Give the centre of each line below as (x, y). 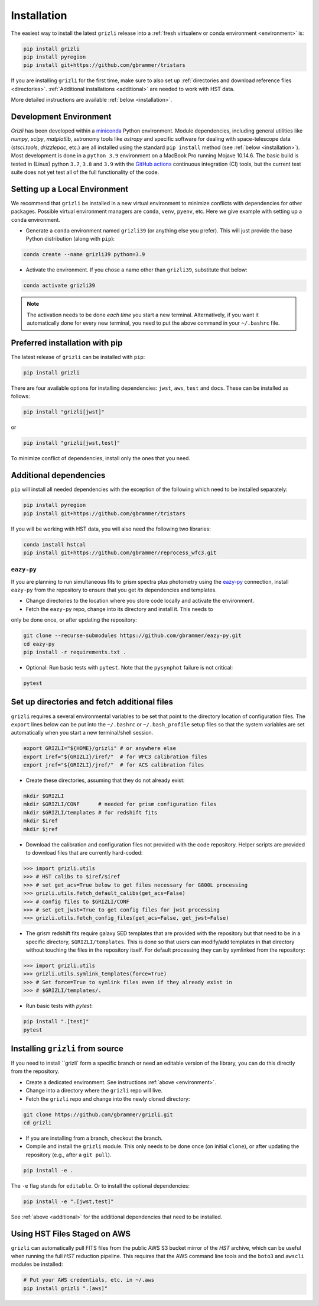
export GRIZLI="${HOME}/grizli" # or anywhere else (100, 749)
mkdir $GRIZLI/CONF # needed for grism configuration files (120, 804)
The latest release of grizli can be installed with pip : (78, 357)
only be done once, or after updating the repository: (74, 620)
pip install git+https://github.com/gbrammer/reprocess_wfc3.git (120, 552)
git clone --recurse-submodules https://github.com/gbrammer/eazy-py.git (132, 636)
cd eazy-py (39, 644)
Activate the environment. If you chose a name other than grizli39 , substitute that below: (136, 270)
